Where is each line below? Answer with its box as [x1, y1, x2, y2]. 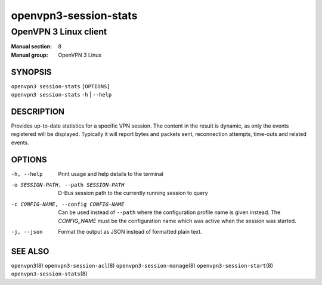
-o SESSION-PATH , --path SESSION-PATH [11, 182, 125, 188]
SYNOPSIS [11, 67, 52, 77]
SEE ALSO [11, 246, 49, 256]
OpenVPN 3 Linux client [11, 26, 107, 37]
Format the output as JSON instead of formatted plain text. [58, 228, 202, 236]
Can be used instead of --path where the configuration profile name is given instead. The [58, 209, 281, 216]
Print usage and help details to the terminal [58, 170, 164, 177]
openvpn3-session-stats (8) [11, 270, 88, 277]
